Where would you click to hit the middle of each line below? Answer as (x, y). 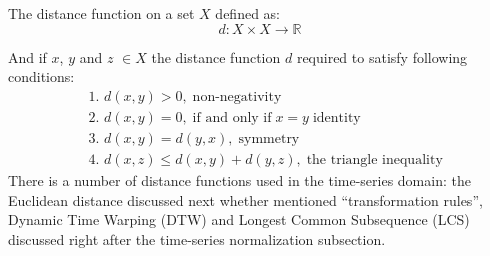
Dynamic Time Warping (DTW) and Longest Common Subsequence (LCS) (239, 219)
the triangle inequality (374, 159)
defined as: (247, 13)
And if (27, 56)
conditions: (41, 76)
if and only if (232, 117)
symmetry (269, 138)
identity (336, 117)
